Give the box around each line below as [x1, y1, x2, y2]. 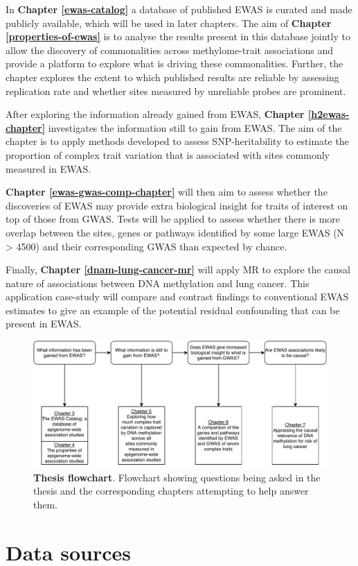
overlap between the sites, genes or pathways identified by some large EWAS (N [6, 225, 345, 239]
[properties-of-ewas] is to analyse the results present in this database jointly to [6, 29, 350, 44]
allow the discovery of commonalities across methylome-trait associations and [6, 42, 334, 57]
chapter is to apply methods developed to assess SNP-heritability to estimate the [6, 134, 349, 148]
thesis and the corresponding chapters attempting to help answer [33, 483, 309, 498]
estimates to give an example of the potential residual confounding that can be [6, 302, 340, 317]
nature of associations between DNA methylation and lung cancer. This [6, 275, 310, 290]
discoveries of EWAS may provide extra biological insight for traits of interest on [6, 198, 348, 212]
